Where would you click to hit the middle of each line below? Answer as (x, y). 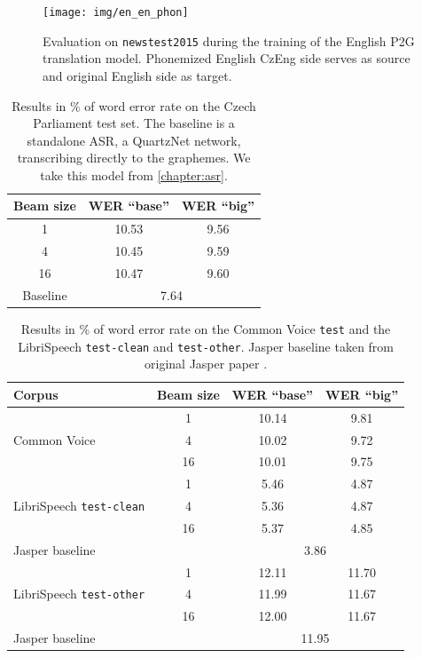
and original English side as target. (137, 75)
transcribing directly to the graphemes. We (134, 158)
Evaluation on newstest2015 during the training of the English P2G (229, 40)
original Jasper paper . (206, 364)
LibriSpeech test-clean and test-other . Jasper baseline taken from (206, 346)
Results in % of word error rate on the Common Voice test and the (206, 328)
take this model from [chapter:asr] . (134, 174)
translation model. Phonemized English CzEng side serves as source (227, 58)
